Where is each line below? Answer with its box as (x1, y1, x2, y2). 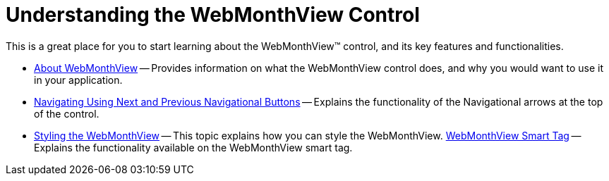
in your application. (34, 73, 123, 86)
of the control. (34, 107, 100, 120)
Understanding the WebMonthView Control (6, 3, 420, 27)
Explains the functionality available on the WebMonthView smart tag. (34, 141, 353, 154)
